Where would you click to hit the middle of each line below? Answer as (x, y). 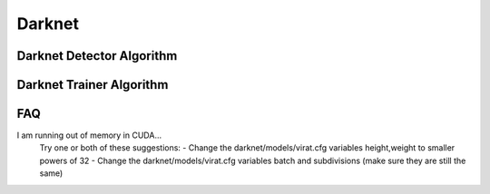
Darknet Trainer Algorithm (93, 85)
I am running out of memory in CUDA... (89, 135)
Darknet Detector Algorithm (97, 56)
